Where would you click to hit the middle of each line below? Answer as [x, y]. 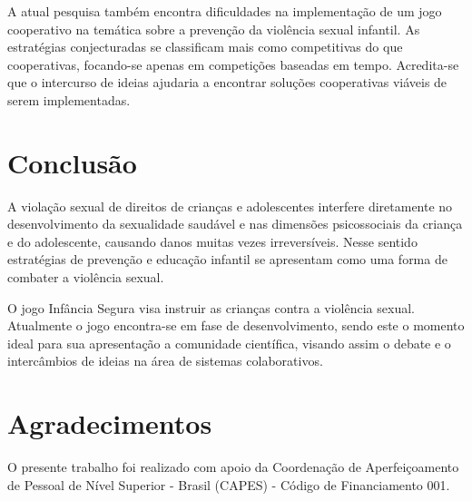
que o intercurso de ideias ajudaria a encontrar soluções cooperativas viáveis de [227, 82]
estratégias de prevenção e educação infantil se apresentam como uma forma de [227, 259]
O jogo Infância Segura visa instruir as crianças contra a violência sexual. [211, 307]
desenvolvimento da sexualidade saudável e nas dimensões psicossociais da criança [235, 224]
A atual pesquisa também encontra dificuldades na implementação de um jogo [225, 11]
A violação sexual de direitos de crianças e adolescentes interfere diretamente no [230, 206]
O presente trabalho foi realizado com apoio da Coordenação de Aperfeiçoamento [233, 467]
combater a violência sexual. [86, 277]
